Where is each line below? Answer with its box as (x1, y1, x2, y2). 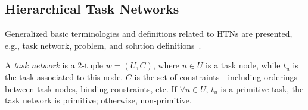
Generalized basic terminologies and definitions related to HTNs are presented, (5, 27, 293, 40)
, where (153, 59, 180, 71)
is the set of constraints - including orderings (134, 70, 298, 83)
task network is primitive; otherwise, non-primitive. (5, 94, 192, 106)
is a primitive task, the (220, 82, 304, 95)
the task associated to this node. (5, 70, 123, 83)
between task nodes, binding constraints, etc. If (5, 82, 177, 95)
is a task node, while (206, 59, 281, 71)
